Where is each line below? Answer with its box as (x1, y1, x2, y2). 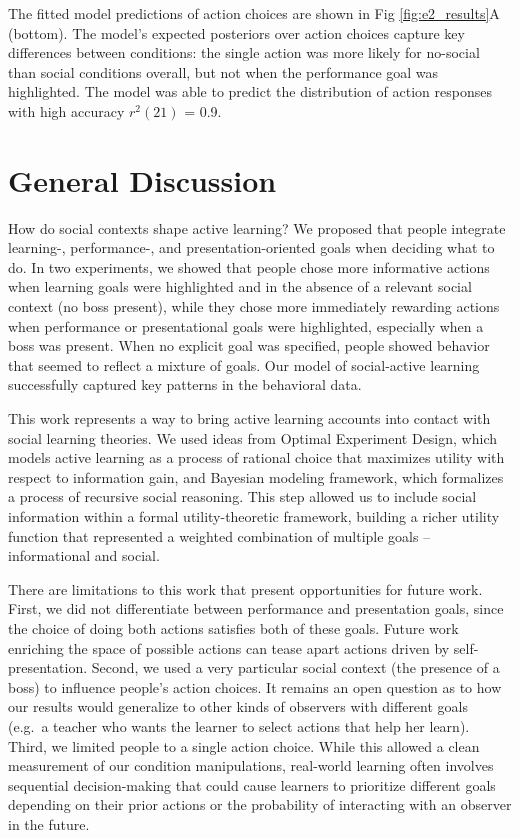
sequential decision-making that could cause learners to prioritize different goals (8, 774, 496, 795)
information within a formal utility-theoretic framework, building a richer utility (8, 506, 500, 526)
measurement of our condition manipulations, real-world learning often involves (8, 755, 494, 776)
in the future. (8, 813, 90, 834)
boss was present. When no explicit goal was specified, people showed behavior (8, 335, 490, 356)
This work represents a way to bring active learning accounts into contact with (8, 408, 491, 429)
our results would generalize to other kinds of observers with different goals (8, 696, 468, 717)
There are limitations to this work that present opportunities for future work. (8, 578, 483, 599)
